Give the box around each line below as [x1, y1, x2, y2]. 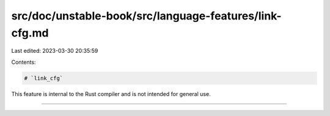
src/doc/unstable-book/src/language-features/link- [11, 9, 282, 22]
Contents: [11, 58, 36, 66]
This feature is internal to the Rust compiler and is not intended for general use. [11, 90, 211, 97]
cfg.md [11, 26, 49, 39]
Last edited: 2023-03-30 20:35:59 [11, 47, 98, 55]
